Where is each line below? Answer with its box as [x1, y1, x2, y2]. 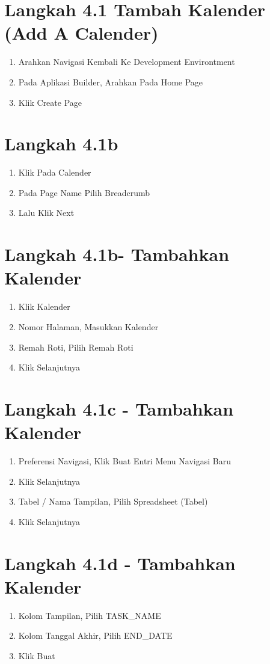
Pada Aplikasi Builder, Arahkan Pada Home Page [18, 75, 203, 88]
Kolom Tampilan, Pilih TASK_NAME [18, 609, 161, 621]
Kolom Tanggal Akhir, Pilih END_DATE [18, 629, 173, 642]
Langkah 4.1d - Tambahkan [4, 550, 236, 575]
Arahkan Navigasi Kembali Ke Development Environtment [18, 55, 235, 68]
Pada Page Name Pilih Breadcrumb [18, 186, 150, 198]
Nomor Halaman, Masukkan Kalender [18, 320, 159, 333]
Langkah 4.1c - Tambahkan [4, 396, 234, 420]
